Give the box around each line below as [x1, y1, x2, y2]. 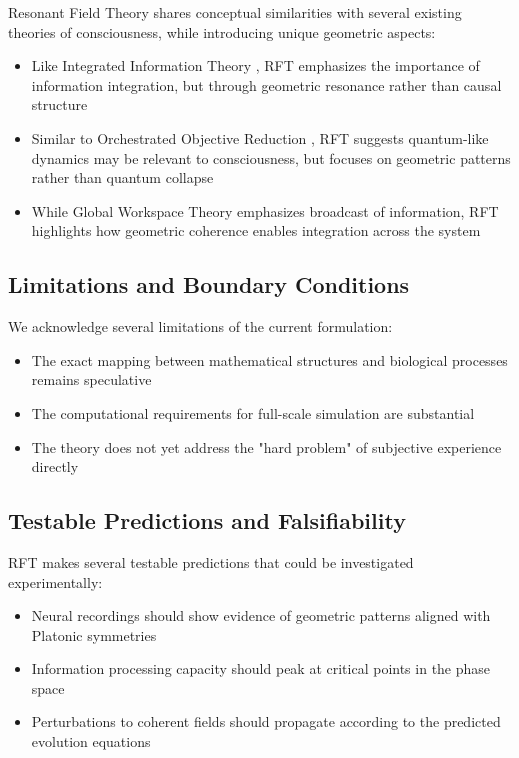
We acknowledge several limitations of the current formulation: [8, 316, 393, 337]
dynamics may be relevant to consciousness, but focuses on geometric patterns [31, 147, 511, 168]
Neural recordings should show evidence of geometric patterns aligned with [31, 605, 491, 626]
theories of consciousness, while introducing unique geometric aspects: [8, 21, 436, 42]
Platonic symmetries [31, 624, 157, 645]
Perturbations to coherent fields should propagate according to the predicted [31, 711, 501, 732]
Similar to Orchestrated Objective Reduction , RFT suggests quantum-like [31, 127, 489, 148]
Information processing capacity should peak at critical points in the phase [31, 658, 491, 679]
